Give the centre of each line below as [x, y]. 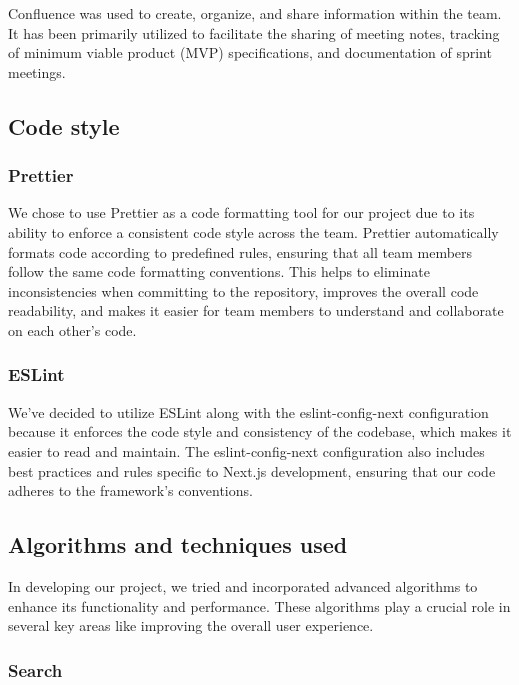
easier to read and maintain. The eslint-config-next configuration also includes [246, 450]
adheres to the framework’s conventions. [130, 490]
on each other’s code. [72, 329]
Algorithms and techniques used [178, 544]
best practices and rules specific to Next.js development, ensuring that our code [252, 470]
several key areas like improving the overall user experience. [191, 625]
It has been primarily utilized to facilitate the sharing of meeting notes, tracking [254, 32]
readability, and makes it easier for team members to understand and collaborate [256, 310]
